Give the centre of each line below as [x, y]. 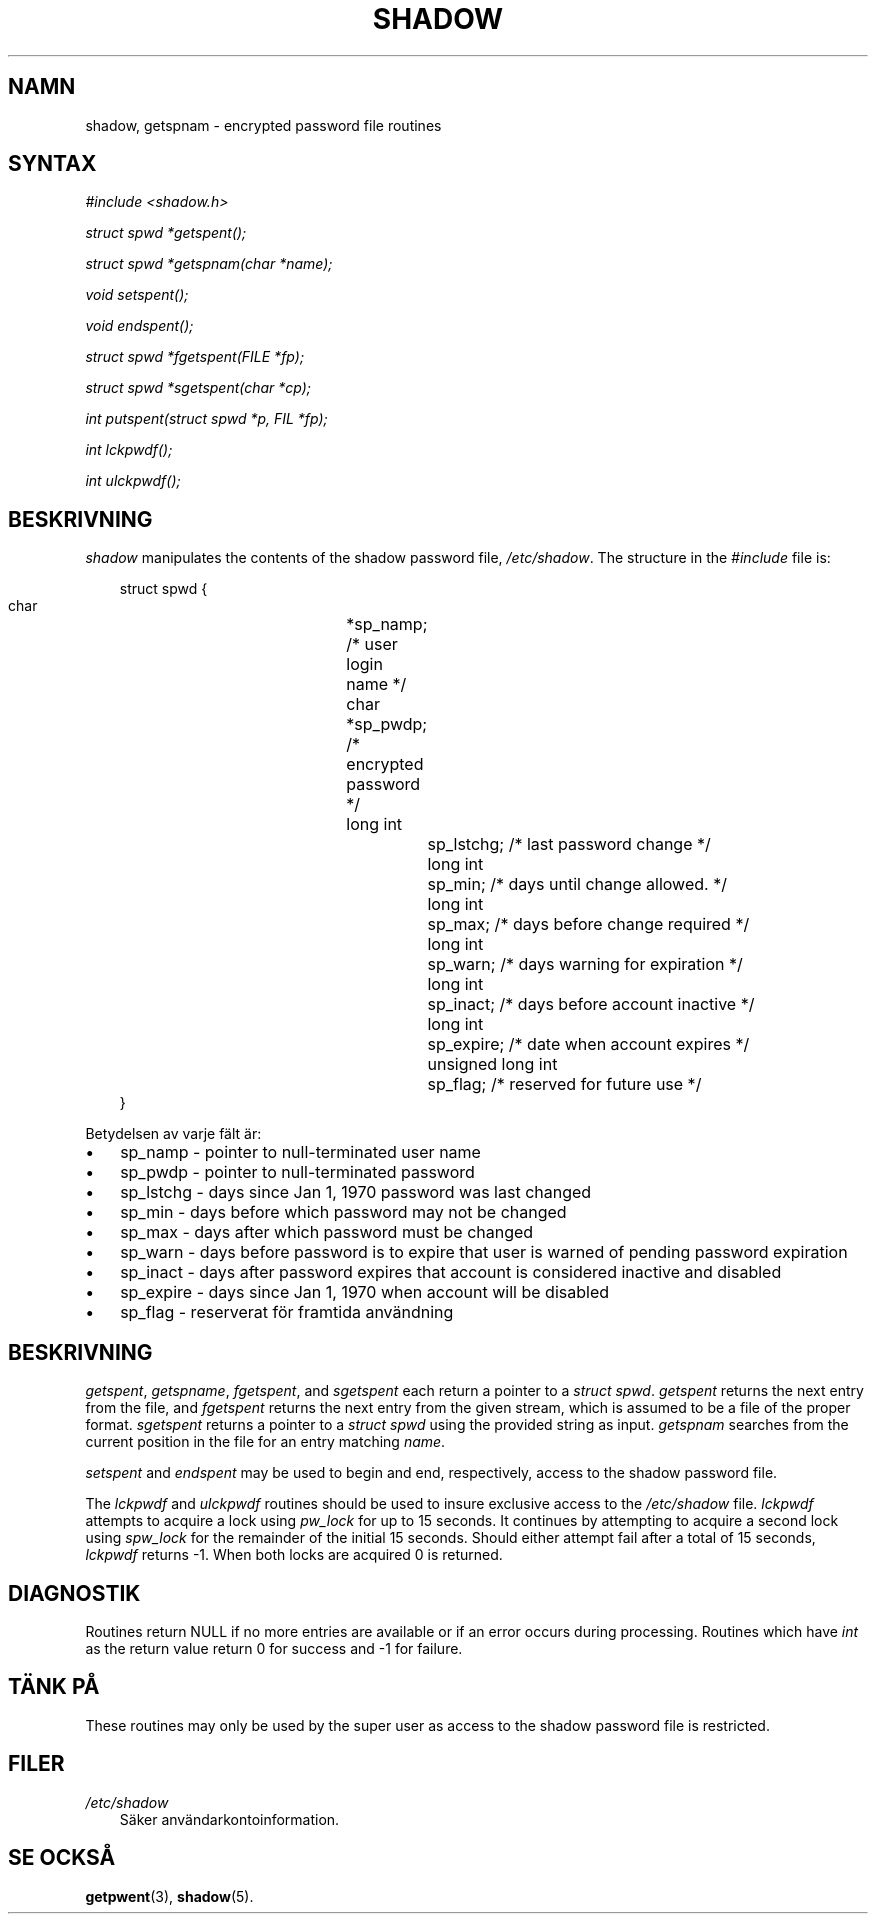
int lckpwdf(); [129, 450]
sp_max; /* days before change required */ [588, 924]
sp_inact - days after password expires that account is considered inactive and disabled [451, 1272]
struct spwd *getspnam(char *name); [209, 264]
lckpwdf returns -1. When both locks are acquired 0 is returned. [294, 1555]
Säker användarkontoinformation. [229, 1819]
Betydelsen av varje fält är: [173, 1134]
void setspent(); [137, 295]
